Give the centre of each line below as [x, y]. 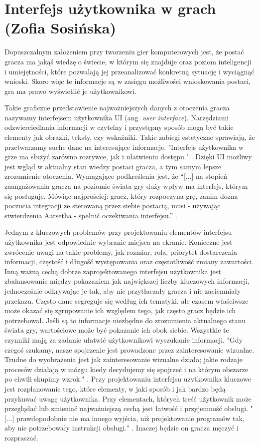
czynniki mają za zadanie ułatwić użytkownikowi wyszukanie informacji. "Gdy [124, 339]
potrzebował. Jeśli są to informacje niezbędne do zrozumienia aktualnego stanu [125, 320]
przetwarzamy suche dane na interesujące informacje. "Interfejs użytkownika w [124, 147]
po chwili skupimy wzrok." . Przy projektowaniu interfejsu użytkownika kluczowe [128, 379]
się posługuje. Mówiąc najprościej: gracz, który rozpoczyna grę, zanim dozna [121, 196]
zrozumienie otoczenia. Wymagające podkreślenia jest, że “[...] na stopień [116, 176]
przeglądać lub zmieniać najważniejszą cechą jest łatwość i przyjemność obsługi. [126, 408]
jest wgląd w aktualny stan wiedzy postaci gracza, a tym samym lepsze [113, 166]
